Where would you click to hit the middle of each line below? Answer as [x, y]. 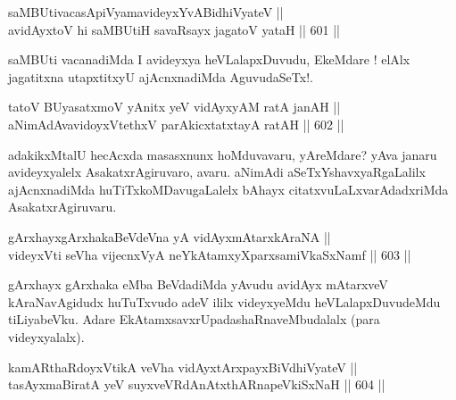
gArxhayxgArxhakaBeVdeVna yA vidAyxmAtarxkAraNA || [170, 236]
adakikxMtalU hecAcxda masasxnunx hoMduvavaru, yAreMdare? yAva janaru [223, 154]
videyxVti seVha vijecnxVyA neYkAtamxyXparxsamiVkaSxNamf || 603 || [210, 254]
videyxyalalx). [46, 336]
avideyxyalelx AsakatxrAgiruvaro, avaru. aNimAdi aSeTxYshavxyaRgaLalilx [217, 172]
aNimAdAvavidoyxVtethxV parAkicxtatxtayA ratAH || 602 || [176, 124]
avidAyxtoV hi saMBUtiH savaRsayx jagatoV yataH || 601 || [174, 29]
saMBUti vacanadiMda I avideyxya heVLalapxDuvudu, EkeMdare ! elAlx [209, 59]
